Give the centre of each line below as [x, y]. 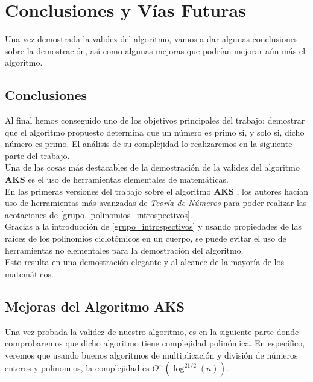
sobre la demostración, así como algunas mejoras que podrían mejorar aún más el [155, 50]
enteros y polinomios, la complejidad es [77, 368]
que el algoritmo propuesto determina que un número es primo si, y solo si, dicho [155, 132]
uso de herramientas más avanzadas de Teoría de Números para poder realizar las [156, 203]
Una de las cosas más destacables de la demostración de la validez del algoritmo [152, 167]
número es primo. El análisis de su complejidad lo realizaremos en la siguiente [149, 144]
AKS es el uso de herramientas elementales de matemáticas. [117, 179]
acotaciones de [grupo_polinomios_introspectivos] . [99, 214]
